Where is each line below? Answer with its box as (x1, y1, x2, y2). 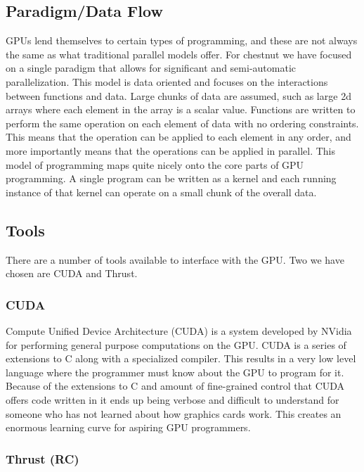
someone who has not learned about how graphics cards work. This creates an (6, 406, 342, 421)
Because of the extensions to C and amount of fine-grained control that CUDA (6, 378, 345, 393)
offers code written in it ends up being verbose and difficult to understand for (6, 392, 339, 407)
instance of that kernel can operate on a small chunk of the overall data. (6, 184, 317, 199)
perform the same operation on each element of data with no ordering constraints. (6, 115, 359, 130)
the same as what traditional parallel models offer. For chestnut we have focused (6, 46, 352, 61)
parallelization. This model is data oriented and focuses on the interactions (6, 74, 328, 89)
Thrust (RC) (6, 449, 79, 467)
